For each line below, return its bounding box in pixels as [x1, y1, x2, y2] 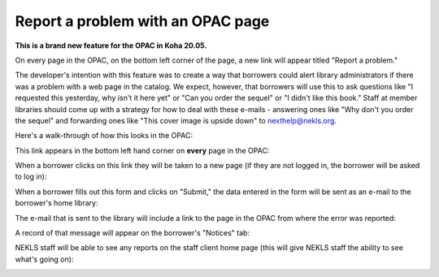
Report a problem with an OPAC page [15, 12, 270, 30]
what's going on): [15, 254, 74, 264]
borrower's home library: [15, 198, 98, 208]
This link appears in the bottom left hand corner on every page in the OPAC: [15, 145, 270, 155]
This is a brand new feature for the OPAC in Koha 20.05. [15, 41, 207, 50]
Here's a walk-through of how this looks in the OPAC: [15, 131, 193, 141]
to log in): [15, 171, 47, 182]
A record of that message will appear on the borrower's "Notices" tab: [15, 228, 250, 238]
